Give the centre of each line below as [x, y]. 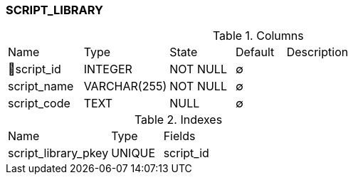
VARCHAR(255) [125, 86]
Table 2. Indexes [178, 120]
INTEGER [108, 69]
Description [317, 52]
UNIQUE [133, 153]
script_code [39, 104]
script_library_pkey [58, 153]
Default [255, 52]
